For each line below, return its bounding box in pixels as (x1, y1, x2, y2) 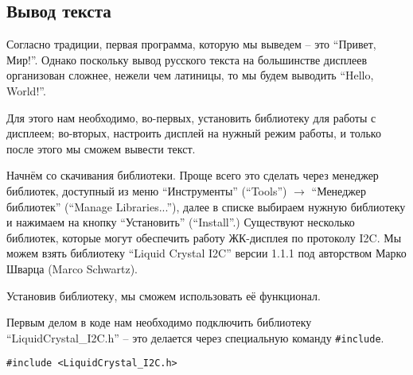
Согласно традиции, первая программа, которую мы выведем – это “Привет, (6, 36, 376, 52)
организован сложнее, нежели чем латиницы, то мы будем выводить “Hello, (6, 67, 374, 83)
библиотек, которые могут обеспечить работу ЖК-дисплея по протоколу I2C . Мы (6, 229, 402, 245)
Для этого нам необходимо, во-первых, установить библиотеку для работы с (6, 109, 376, 126)
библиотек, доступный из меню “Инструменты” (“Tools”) (6, 182, 287, 199)
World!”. (6, 82, 46, 99)
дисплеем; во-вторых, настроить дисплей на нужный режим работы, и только (6, 125, 381, 141)
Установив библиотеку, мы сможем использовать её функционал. (6, 287, 321, 303)
